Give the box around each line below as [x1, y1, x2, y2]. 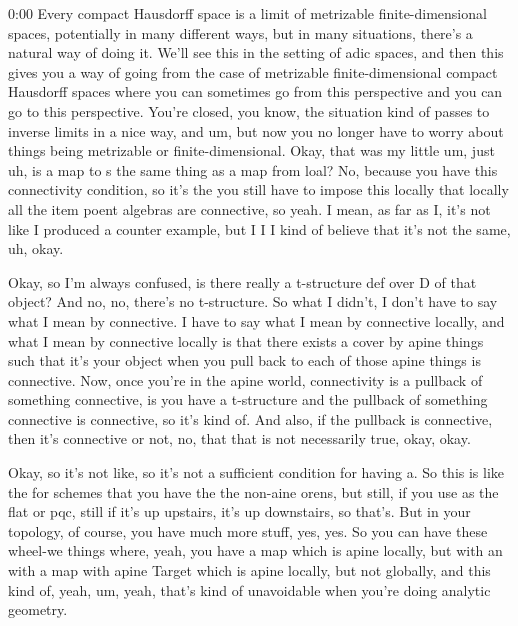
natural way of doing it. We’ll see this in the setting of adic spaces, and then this [8, 42, 504, 63]
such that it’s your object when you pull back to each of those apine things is [8, 350, 481, 371]
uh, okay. [8, 238, 64, 259]
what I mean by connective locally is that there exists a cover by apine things [8, 330, 484, 351]
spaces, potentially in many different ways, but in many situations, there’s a [8, 22, 473, 43]
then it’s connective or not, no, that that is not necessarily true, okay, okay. [8, 428, 471, 449]
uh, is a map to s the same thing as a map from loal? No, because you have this [8, 159, 498, 180]
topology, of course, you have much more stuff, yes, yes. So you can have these [8, 520, 488, 541]
